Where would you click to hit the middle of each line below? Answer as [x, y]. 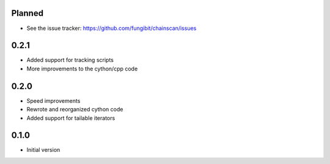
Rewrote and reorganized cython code [75, 110]
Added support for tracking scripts [70, 60]
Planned [28, 13]
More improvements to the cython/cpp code [82, 69]
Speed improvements [53, 100]
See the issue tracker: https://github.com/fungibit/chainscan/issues [112, 28]
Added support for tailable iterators [71, 118]
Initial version [43, 150]
